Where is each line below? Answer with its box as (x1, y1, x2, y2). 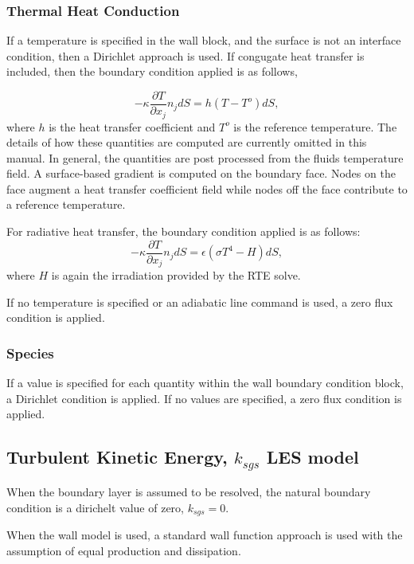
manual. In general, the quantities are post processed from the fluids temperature (6, 149, 404, 166)
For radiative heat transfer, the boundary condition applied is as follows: (6, 223, 361, 240)
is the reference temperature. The (233, 118, 397, 135)
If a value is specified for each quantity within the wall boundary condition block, (6, 374, 404, 391)
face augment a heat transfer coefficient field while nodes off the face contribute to (6, 180, 408, 197)
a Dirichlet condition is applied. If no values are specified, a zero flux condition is (6, 390, 402, 406)
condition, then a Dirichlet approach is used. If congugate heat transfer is (6, 47, 365, 64)
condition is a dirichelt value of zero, (6, 499, 184, 515)
